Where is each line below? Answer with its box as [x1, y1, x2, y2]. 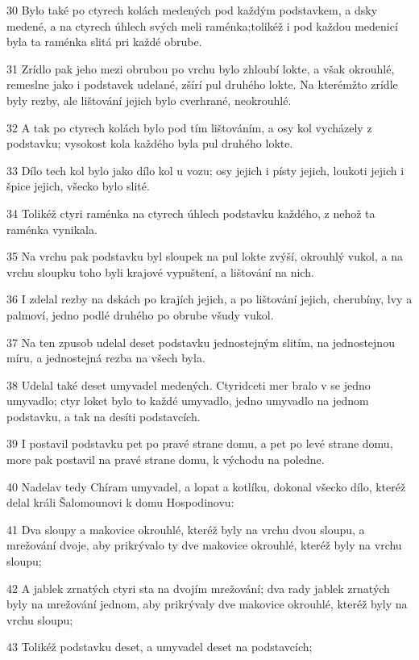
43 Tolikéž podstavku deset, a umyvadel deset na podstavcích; [6, 638, 313, 655]
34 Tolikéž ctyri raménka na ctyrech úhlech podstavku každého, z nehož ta [6, 204, 375, 221]
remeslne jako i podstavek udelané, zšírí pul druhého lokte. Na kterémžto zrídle [6, 76, 398, 93]
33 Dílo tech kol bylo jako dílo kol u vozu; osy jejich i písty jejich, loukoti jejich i [6, 161, 404, 178]
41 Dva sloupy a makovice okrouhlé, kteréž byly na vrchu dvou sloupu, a [6, 520, 365, 537]
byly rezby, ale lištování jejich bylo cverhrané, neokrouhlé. [6, 91, 292, 108]
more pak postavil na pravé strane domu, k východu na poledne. [6, 451, 325, 468]
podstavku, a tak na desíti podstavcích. [6, 407, 201, 424]
